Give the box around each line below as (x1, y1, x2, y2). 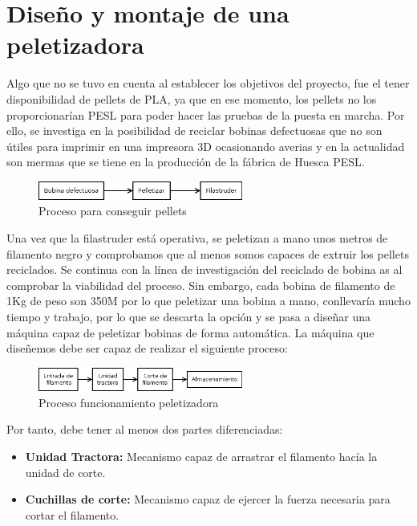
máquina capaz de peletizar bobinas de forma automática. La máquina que (6, 324, 374, 340)
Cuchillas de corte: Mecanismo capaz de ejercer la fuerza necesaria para (25, 491, 391, 508)
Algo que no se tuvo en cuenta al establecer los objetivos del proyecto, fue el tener (6, 75, 410, 92)
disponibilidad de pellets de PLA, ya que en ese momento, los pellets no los (6, 90, 377, 107)
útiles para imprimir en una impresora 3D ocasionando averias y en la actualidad (6, 137, 405, 154)
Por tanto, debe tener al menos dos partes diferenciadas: (6, 421, 283, 438)
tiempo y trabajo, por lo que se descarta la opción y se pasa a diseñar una (6, 308, 370, 324)
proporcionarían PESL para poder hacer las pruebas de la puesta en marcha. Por (6, 106, 405, 123)
